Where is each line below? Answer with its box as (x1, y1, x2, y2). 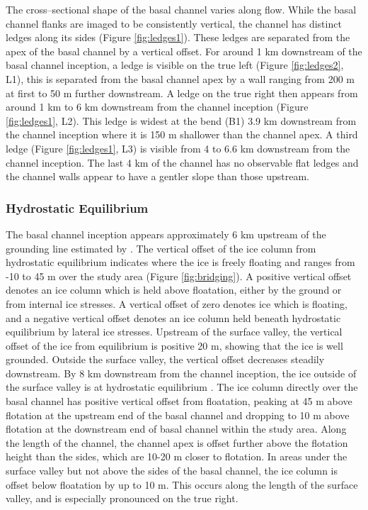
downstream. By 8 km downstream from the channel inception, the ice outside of (6, 365, 357, 380)
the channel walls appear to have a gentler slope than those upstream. (6, 169, 309, 184)
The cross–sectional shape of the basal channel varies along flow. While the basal (6, 2, 357, 16)
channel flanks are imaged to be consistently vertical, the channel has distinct (6, 16, 342, 31)
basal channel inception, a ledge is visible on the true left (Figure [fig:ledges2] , (6, 57, 344, 72)
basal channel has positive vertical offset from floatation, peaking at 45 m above (6, 394, 352, 409)
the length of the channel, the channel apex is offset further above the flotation (6, 435, 348, 450)
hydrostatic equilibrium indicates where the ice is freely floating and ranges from (6, 255, 355, 270)
